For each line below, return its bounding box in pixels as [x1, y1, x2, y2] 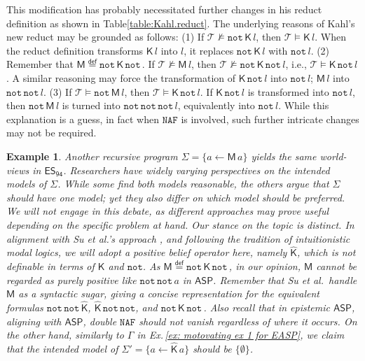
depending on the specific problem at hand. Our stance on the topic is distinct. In [6, 217, 354, 232]
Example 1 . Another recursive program [6, 148, 178, 163]
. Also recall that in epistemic [203, 299, 330, 314]
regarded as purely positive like [6, 272, 137, 287]
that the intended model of [6, 341, 118, 355]
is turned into [62, 98, 120, 113]
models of [6, 176, 47, 191]
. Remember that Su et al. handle [213, 272, 357, 287]
